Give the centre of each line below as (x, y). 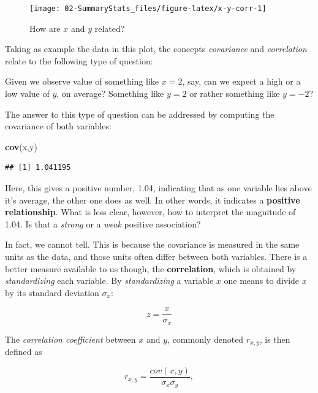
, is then (275, 339)
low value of (27, 93)
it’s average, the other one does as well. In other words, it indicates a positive (153, 200)
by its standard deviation (52, 292)
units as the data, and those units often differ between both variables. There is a (156, 256)
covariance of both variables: (58, 126)
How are (45, 28)
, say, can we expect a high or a (241, 81)
